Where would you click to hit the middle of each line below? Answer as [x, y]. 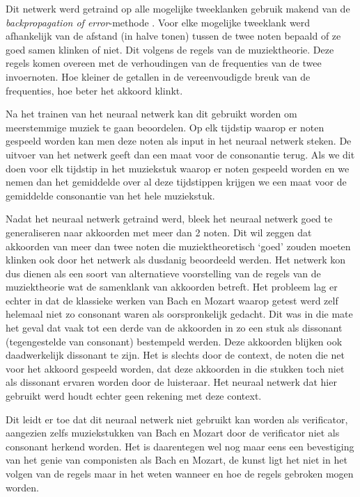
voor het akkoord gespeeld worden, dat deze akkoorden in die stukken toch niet [175, 368]
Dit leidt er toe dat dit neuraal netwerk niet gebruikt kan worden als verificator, [177, 419]
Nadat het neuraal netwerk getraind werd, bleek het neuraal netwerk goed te [169, 219]
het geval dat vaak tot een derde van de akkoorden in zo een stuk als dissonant [174, 328]
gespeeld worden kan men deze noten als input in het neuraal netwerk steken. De [179, 141]
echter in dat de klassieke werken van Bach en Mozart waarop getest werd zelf [172, 300]
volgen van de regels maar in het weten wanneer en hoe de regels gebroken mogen [180, 473]
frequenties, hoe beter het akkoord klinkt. [94, 90]
